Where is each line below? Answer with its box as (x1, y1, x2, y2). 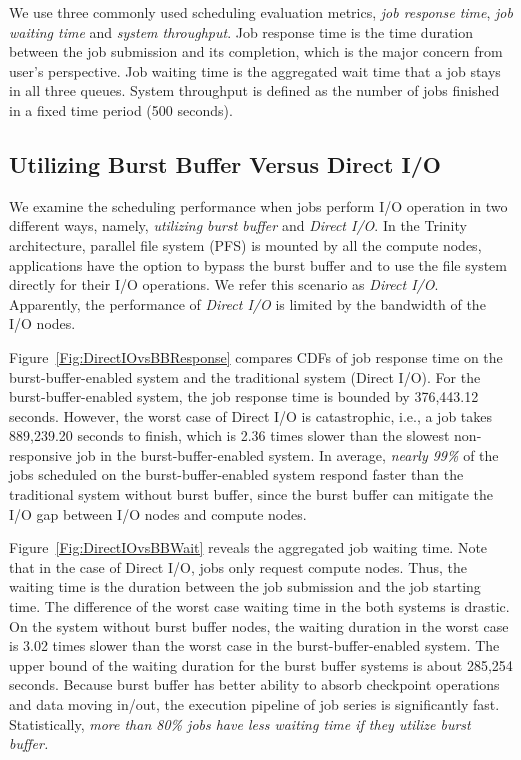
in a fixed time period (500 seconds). (9, 99, 233, 120)
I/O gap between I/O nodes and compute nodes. (9, 503, 307, 524)
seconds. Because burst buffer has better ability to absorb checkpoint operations (9, 674, 500, 695)
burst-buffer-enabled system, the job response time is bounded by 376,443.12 (9, 386, 479, 407)
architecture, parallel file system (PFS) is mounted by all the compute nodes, (9, 234, 482, 255)
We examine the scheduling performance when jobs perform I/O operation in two (9, 195, 508, 216)
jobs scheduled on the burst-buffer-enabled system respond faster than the (9, 464, 464, 485)
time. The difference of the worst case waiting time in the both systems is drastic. (9, 596, 510, 617)
